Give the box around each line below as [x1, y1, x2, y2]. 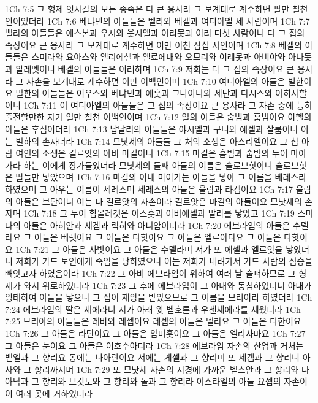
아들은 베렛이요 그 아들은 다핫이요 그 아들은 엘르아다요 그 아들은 [34, 231, 281, 244]
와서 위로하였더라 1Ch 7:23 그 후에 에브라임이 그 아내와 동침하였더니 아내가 [23, 278, 312, 291]
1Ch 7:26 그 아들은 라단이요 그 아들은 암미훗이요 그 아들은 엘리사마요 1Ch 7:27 [5, 327, 306, 340]
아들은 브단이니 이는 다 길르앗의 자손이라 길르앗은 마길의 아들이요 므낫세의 [15, 194, 302, 207]
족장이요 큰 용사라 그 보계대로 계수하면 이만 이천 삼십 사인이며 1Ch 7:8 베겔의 [5, 38, 303, 51]
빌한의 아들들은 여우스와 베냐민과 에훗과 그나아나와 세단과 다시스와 [15, 86, 273, 99]
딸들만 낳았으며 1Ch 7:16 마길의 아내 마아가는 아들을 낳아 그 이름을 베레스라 [15, 171, 307, 183]
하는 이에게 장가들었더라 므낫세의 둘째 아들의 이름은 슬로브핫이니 [23, 158, 273, 171]
